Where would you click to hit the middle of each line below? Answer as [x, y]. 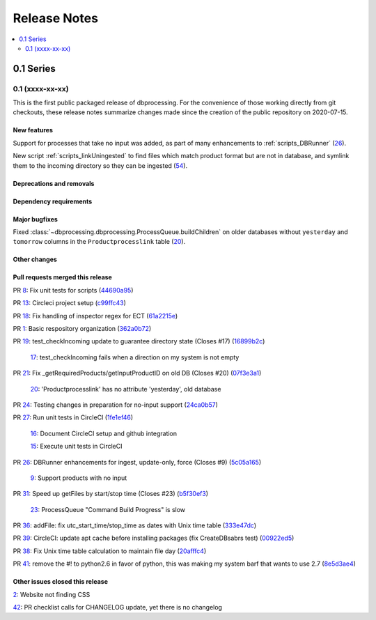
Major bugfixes [36, 219]
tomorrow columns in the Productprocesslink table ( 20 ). [99, 242]
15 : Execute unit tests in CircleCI [76, 447]
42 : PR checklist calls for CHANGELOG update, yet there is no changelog [118, 607]
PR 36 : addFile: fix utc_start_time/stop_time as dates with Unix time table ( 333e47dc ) [135, 525]
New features [33, 130]
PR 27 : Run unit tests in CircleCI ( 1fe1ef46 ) [73, 417]
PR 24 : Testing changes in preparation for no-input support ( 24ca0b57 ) [116, 405]
